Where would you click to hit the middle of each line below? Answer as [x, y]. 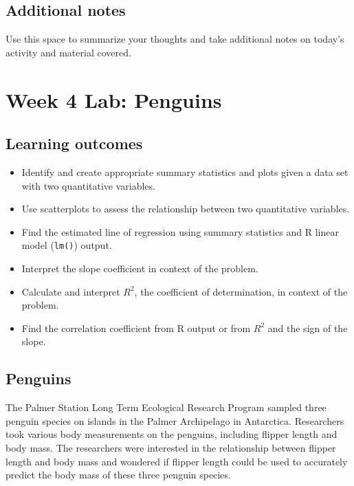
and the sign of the [308, 328]
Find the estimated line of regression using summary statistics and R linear [180, 231]
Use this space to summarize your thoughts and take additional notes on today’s [175, 39]
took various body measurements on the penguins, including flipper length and [172, 434]
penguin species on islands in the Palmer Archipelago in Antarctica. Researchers [175, 420]
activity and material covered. [68, 52]
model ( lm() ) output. [67, 245]
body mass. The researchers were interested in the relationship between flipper [171, 447]
